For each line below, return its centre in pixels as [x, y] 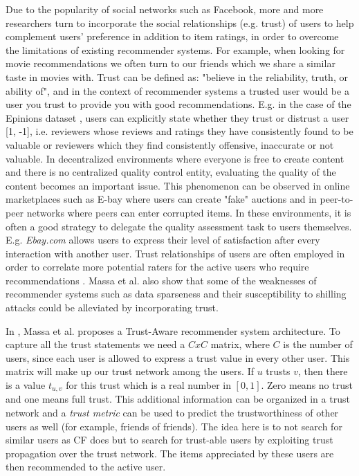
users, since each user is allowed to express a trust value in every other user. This [178, 357]
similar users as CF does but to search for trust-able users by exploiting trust [169, 440]
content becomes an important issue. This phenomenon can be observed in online [178, 185]
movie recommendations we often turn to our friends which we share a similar [171, 63]
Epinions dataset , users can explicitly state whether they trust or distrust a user [177, 117]
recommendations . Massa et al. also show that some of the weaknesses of [161, 280]
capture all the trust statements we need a [95, 344]
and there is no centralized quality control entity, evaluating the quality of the [171, 172]
